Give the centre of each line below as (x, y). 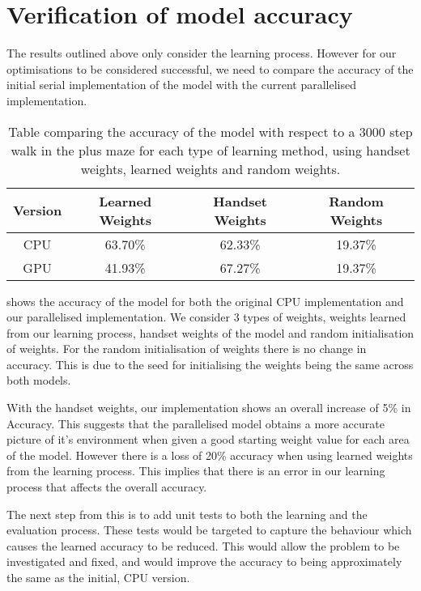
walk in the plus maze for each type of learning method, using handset (210, 150)
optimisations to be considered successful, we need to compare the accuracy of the (210, 68)
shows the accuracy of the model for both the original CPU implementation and (205, 301)
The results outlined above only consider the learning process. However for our (202, 53)
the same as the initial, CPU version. (98, 577)
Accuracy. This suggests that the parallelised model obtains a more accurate (196, 423)
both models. (39, 380)
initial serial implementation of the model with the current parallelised (181, 85)
